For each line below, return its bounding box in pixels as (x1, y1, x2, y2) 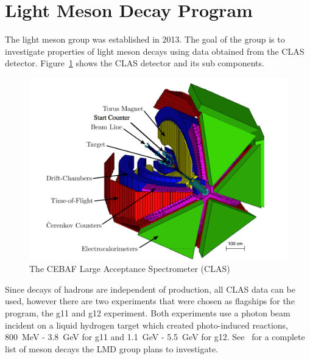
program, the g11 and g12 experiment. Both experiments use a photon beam (5, 306, 291, 319)
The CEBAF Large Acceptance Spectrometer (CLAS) (29, 262, 230, 275)
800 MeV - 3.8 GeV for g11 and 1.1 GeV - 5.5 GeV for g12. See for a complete (5, 330, 305, 343)
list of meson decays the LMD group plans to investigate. (5, 342, 219, 355)
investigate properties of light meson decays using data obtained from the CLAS (5, 44, 305, 57)
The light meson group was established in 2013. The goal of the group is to (5, 33, 285, 46)
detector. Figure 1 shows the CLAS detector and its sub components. (5, 57, 264, 69)
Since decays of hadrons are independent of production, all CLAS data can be (5, 282, 295, 295)
